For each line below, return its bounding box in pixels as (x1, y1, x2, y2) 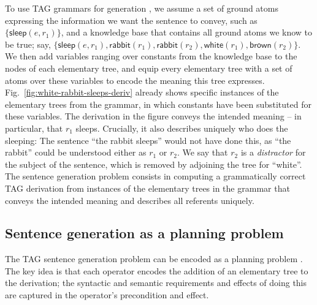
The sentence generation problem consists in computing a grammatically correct (5, 170, 306, 183)
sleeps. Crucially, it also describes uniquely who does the (75, 121, 288, 134)
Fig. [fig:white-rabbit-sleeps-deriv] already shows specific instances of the (5, 86, 279, 99)
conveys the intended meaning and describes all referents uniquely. (5, 194, 254, 206)
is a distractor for (240, 146, 306, 159)
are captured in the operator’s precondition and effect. (5, 288, 209, 301)
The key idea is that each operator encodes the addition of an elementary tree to (5, 264, 308, 277)
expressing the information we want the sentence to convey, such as (5, 13, 258, 26)
